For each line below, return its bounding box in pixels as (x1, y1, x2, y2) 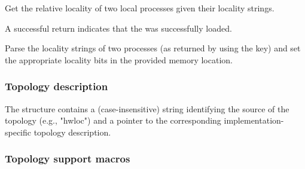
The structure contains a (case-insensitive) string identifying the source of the (5, 102, 289, 115)
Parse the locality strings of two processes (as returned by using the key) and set (5, 42, 301, 54)
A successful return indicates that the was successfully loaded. (5, 21, 232, 34)
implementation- (224, 114, 284, 127)
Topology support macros (5, 151, 130, 166)
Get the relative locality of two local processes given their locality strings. (5, 2, 274, 14)
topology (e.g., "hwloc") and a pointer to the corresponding (5, 114, 221, 127)
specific (5, 125, 32, 138)
